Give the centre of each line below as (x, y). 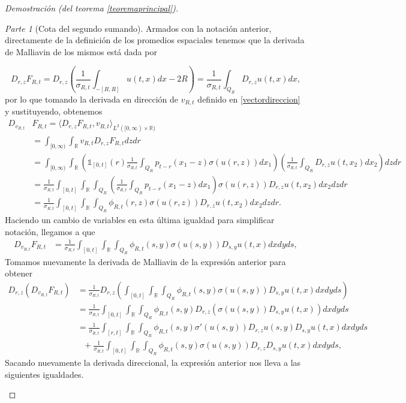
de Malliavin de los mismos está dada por (81, 51)
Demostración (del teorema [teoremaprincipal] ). (92, 8)
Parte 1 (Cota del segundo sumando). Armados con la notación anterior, (138, 28)
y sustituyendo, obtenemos (54, 111)
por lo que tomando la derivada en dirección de (92, 99)
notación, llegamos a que (50, 231)
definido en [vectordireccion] (249, 99)
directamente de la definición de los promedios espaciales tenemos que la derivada (155, 40)
